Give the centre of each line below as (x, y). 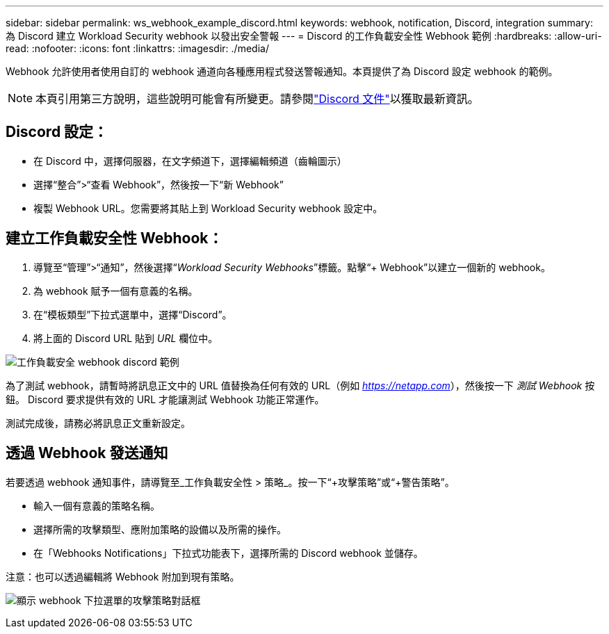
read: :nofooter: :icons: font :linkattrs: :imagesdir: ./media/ (137, 48)
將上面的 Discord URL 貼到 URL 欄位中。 (126, 338)
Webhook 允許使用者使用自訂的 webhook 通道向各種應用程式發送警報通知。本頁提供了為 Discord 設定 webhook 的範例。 (282, 71)
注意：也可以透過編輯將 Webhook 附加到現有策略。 (123, 576)
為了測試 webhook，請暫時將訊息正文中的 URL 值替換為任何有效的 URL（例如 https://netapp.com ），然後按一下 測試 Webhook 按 (300, 385)
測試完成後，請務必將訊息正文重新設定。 (98, 423)
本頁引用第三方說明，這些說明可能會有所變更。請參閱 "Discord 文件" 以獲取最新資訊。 (257, 99)
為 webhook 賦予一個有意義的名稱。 (116, 291)
